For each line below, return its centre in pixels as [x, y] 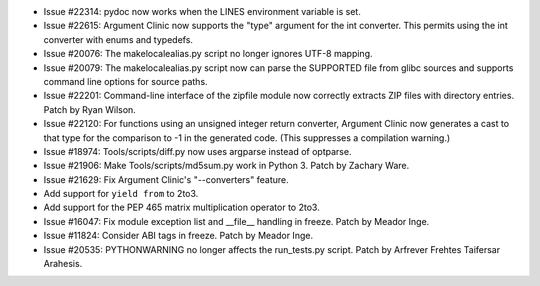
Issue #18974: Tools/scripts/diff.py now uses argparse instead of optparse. [197, 151]
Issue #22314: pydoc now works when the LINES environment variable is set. [202, 11]
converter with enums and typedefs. [118, 39]
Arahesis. [63, 264]
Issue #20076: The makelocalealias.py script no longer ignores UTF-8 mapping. [208, 54]
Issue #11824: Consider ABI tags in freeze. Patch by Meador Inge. [178, 236]
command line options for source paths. [126, 81]
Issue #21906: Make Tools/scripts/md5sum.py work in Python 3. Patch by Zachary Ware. [226, 166]
